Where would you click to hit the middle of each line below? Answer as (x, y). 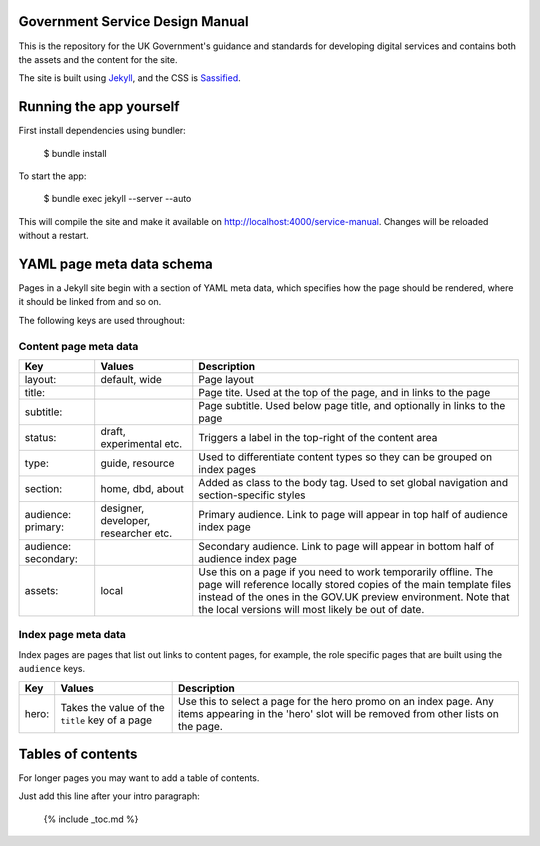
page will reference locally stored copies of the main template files (355, 584)
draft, (113, 431)
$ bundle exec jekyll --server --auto (117, 199)
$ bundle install (75, 153)
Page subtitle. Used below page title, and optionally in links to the (352, 405)
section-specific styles (252, 495)
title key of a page (106, 720)
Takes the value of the (112, 707)
